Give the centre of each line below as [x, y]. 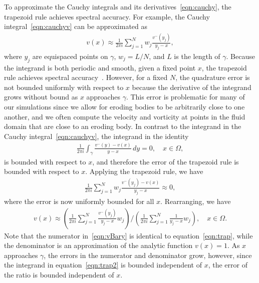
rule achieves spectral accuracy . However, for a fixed [86, 77]
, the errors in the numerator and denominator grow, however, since [148, 255]
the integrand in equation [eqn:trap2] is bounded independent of [103, 265]
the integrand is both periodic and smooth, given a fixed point [100, 67]
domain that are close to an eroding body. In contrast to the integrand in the [123, 126]
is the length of [197, 56]
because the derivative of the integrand [192, 87]
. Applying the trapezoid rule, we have [144, 171]
